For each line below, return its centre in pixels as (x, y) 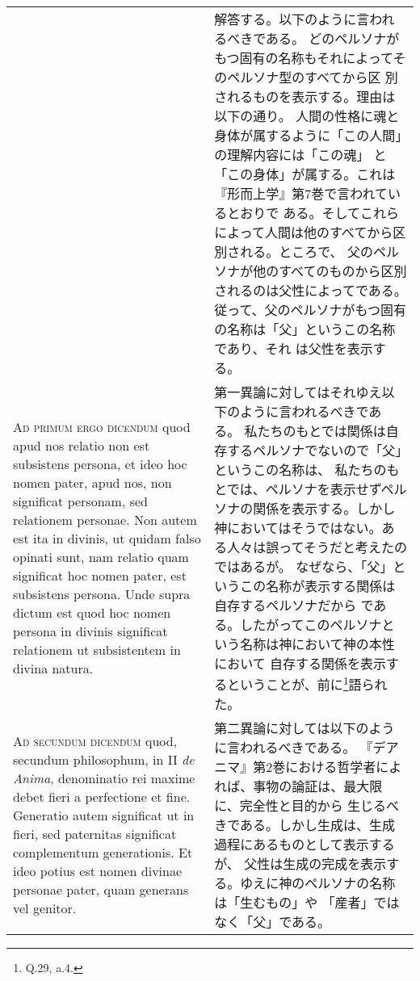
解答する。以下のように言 (292, 19)
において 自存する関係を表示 (300, 663)
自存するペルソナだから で (294, 605)
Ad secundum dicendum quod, (95, 741)
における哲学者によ (344, 767)
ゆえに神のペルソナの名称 (318, 883)
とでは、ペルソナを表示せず (298, 489)
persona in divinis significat (90, 631)
